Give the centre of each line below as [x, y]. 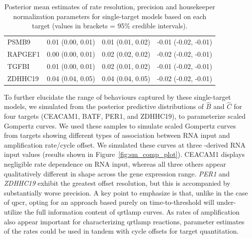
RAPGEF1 [24, 54]
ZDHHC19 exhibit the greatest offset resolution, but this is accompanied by [117, 183]
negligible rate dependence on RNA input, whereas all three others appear [115, 164]
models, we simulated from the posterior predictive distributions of [104, 106]
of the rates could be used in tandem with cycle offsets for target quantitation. [121, 231]
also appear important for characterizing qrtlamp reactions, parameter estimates [124, 221]
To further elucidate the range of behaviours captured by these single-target [117, 97]
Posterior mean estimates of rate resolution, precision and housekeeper [110, 6]
